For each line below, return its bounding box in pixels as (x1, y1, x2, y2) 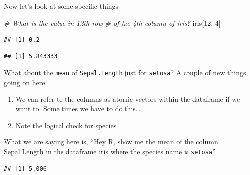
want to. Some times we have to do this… (15, 103, 141, 114)
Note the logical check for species (15, 120, 117, 130)
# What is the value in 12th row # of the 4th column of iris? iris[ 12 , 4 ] (4, 17, 221, 28)
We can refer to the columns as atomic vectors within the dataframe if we (15, 93, 240, 104)
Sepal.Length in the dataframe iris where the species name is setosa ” (4, 146, 216, 156)
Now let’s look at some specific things (4, 1, 119, 11)
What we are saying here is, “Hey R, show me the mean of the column (4, 136, 218, 147)
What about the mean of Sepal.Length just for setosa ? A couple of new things (4, 67, 246, 78)
